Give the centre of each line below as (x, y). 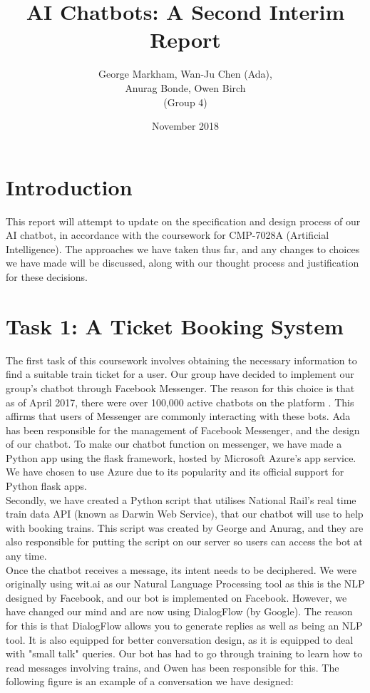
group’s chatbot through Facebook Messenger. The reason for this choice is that (180, 387)
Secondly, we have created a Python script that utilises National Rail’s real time (181, 499)
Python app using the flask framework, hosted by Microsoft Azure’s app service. (181, 457)
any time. (26, 556)
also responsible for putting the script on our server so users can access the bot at (184, 541)
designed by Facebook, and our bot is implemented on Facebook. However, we (176, 597)
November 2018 (185, 126)
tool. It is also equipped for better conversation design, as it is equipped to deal (180, 639)
